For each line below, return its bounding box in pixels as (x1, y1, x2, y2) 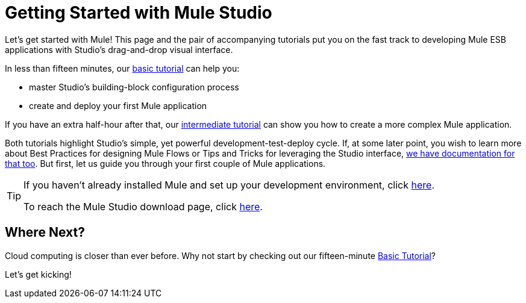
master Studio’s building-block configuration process (29, 81, 239, 92)
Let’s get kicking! (5, 269, 72, 280)
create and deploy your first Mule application (29, 100, 207, 111)
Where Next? (5, 225, 85, 240)
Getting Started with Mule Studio (5, 2, 272, 23)
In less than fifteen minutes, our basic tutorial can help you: (5, 63, 240, 73)
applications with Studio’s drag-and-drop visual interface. (5, 44, 233, 55)
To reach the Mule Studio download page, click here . (23, 200, 263, 213)
